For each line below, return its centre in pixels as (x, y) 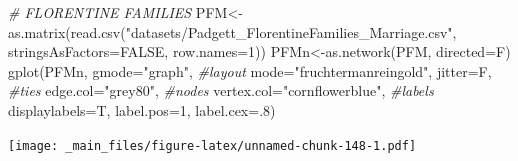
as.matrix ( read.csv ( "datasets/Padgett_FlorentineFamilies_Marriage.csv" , (232, 31)
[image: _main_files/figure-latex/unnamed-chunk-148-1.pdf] (212, 145)
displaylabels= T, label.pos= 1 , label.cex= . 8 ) (142, 109)
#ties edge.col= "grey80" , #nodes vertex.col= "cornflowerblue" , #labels (221, 90)
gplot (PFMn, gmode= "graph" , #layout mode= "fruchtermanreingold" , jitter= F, (250, 70)
